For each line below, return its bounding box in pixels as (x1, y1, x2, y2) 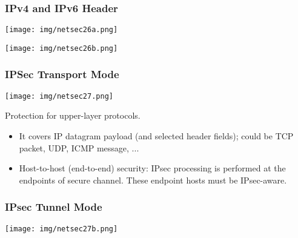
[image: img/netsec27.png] (5, 91, 113, 101)
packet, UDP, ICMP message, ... (19, 141, 139, 154)
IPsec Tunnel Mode (5, 199, 102, 214)
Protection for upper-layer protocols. (5, 109, 141, 122)
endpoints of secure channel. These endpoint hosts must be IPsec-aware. (19, 173, 287, 186)
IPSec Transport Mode (5, 67, 119, 82)
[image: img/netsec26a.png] (5, 25, 118, 35)
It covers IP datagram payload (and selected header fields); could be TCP (19, 130, 294, 142)
